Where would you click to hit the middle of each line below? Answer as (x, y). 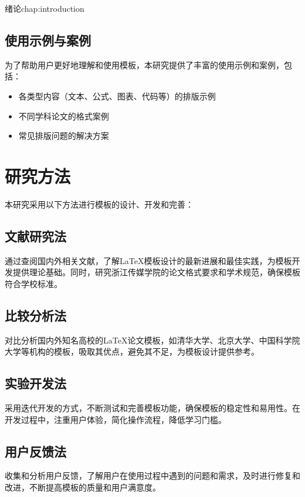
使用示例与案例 (48, 40)
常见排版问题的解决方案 (64, 136)
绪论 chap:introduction (45, 8)
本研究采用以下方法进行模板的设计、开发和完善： (99, 204)
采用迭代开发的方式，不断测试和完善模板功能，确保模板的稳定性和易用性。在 (152, 408)
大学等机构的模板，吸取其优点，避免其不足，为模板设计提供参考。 (132, 351)
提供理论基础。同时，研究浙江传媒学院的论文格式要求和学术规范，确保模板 (156, 272)
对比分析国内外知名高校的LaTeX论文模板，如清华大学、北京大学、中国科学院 (152, 340)
